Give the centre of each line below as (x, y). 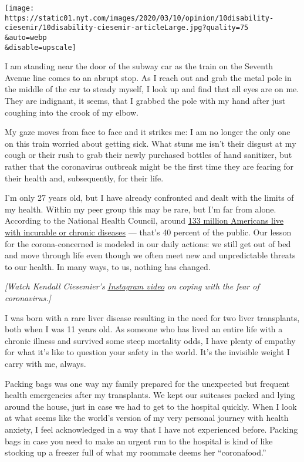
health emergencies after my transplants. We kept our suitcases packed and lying (150, 395)
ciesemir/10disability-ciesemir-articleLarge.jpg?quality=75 (127, 28)
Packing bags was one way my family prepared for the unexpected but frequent (147, 383)
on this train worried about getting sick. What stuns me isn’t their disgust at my (151, 143)
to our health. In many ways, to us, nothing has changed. (108, 266)
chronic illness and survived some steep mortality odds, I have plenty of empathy (150, 340)
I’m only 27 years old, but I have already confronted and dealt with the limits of (149, 198)
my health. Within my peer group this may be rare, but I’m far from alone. (141, 209)
